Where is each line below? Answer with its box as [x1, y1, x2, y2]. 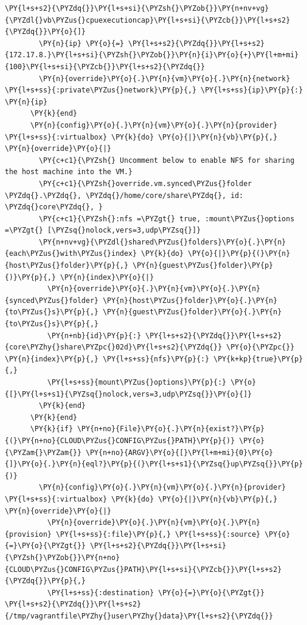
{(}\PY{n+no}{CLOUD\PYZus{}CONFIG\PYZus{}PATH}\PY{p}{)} [5, 436, 235, 445]
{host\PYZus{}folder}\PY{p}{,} [5, 261, 129, 270]
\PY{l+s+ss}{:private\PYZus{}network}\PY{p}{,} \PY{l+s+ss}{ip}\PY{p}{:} [5, 86, 303, 95]
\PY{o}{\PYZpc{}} [226, 343, 295, 352]
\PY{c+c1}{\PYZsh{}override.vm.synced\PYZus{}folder [39, 179, 252, 188]
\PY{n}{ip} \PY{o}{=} [39, 39, 124, 48]
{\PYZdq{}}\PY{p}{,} [5, 577, 86, 586]
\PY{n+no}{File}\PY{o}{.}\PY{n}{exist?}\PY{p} [77, 425, 265, 434]
